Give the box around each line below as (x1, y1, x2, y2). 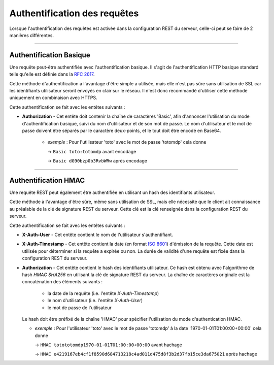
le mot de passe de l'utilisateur (47, 305, 112, 311)
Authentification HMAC (9, 176, 85, 185)
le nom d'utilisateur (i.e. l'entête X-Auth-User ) (47, 297, 143, 304)
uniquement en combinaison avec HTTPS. (9, 94, 97, 101)
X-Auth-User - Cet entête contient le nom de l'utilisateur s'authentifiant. (22, 231, 174, 238)
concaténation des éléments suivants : (22, 279, 103, 285)
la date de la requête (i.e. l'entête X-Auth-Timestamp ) (47, 290, 159, 296)
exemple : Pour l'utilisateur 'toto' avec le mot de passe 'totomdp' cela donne (47, 139, 207, 145)
